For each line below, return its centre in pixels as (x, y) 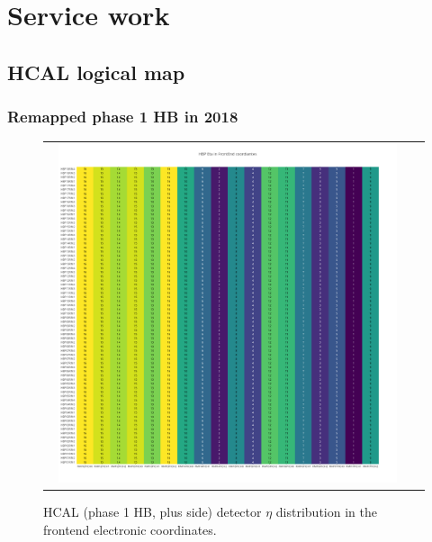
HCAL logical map (96, 72)
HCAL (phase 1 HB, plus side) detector (153, 512)
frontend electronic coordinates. (130, 529)
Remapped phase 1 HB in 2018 (123, 117)
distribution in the (326, 512)
